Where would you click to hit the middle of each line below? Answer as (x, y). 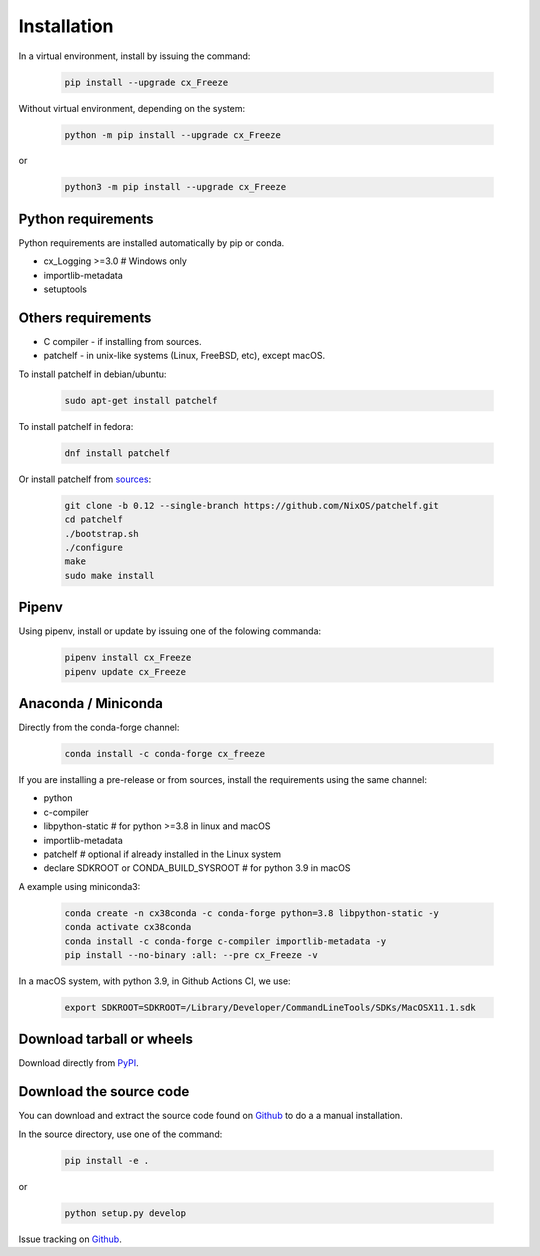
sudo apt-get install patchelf (141, 400)
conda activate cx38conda (128, 927)
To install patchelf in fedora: (76, 426)
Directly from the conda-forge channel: (99, 727)
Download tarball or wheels (106, 1039)
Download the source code (104, 1091)
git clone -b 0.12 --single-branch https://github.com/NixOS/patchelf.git (252, 505)
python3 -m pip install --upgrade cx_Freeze (175, 187)
